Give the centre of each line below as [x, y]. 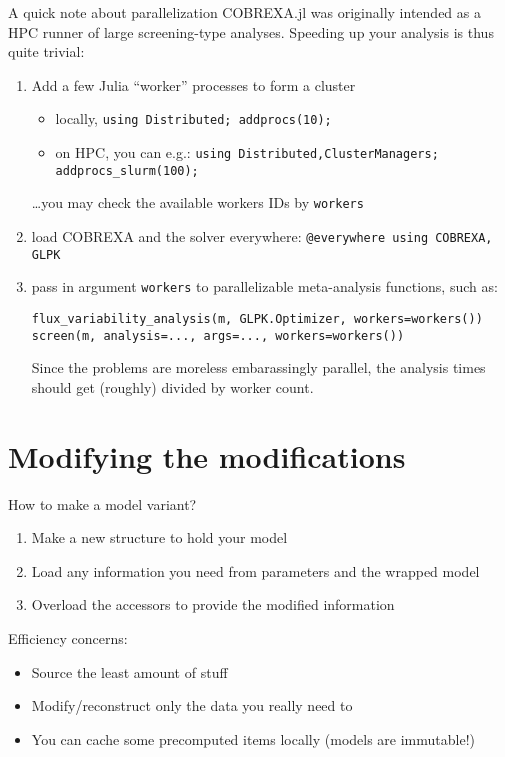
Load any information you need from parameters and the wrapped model [255, 570]
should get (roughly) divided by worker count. [172, 386]
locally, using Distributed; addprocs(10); [193, 118]
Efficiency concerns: [68, 637]
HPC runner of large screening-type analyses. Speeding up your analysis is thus [251, 31]
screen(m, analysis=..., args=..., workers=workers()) [218, 335]
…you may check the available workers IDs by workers [197, 202]
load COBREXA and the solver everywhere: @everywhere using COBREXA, [262, 236]
